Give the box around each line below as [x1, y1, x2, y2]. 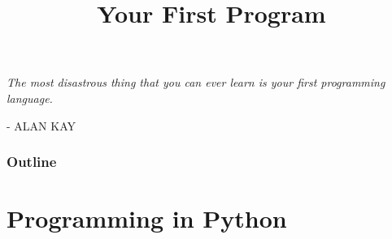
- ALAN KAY [7, 117, 76, 134]
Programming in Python [7, 202, 287, 235]
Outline [7, 152, 57, 172]
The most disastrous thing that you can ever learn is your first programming [7, 74, 385, 91]
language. [7, 89, 53, 106]
